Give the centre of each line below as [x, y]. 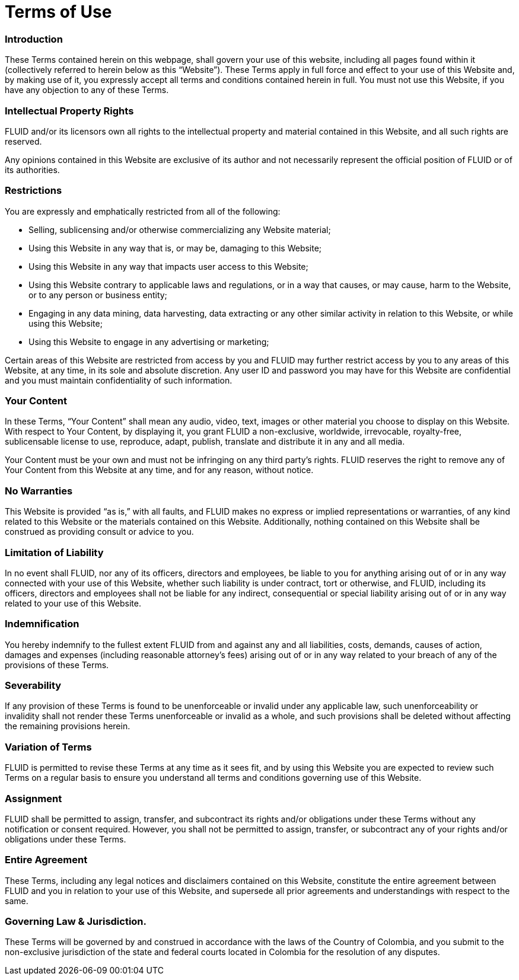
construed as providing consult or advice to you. [99, 532]
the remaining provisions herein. [68, 726]
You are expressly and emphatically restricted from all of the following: [143, 211]
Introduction [34, 39]
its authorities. [32, 170]
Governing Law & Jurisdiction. [76, 921]
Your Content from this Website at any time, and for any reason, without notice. [159, 470]
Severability [33, 685]
